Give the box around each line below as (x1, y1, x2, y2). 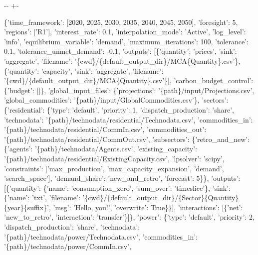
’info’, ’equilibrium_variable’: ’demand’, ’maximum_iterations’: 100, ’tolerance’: (4, 36, 249, 46)
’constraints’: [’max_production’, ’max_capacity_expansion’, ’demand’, (4, 163, 224, 173)
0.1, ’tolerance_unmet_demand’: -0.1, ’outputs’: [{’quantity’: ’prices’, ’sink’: (4, 46, 237, 56)
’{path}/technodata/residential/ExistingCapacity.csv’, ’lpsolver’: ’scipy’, (4, 153, 225, 163)
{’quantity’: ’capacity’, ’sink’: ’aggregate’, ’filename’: (4, 65, 164, 76)
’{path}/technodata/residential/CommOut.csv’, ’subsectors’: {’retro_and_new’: (4, 133, 250, 144)
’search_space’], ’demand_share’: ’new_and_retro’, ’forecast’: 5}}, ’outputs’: (4, 173, 241, 183)
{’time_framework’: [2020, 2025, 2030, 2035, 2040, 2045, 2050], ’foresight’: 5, (4, 16, 238, 27)
